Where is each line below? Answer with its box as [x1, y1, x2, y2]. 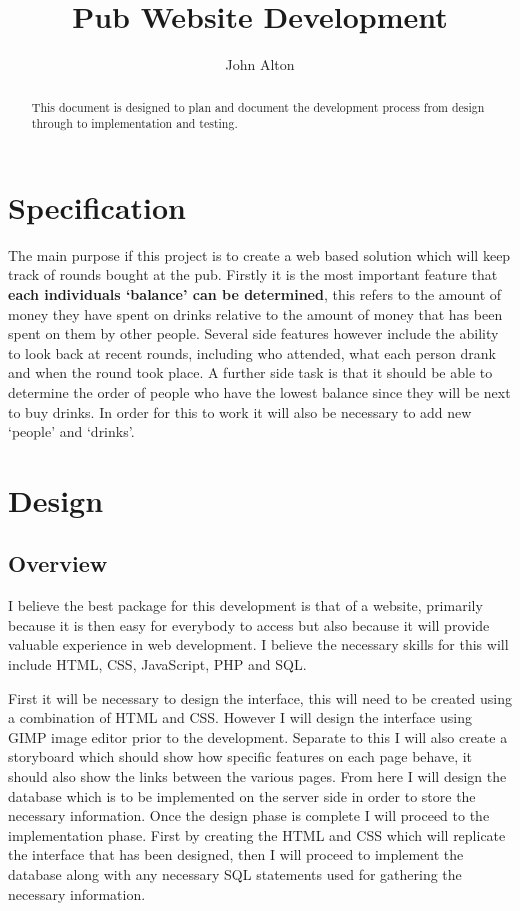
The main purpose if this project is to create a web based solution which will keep [8, 244, 511, 265]
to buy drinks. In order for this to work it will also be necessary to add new [8, 401, 472, 422]
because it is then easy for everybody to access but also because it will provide [8, 614, 490, 635]
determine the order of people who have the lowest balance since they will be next [8, 381, 511, 402]
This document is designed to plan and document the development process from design [31, 98, 485, 115]
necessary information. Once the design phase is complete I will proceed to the [8, 805, 490, 826]
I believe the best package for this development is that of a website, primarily [8, 595, 483, 616]
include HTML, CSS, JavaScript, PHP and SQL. [8, 654, 307, 675]
